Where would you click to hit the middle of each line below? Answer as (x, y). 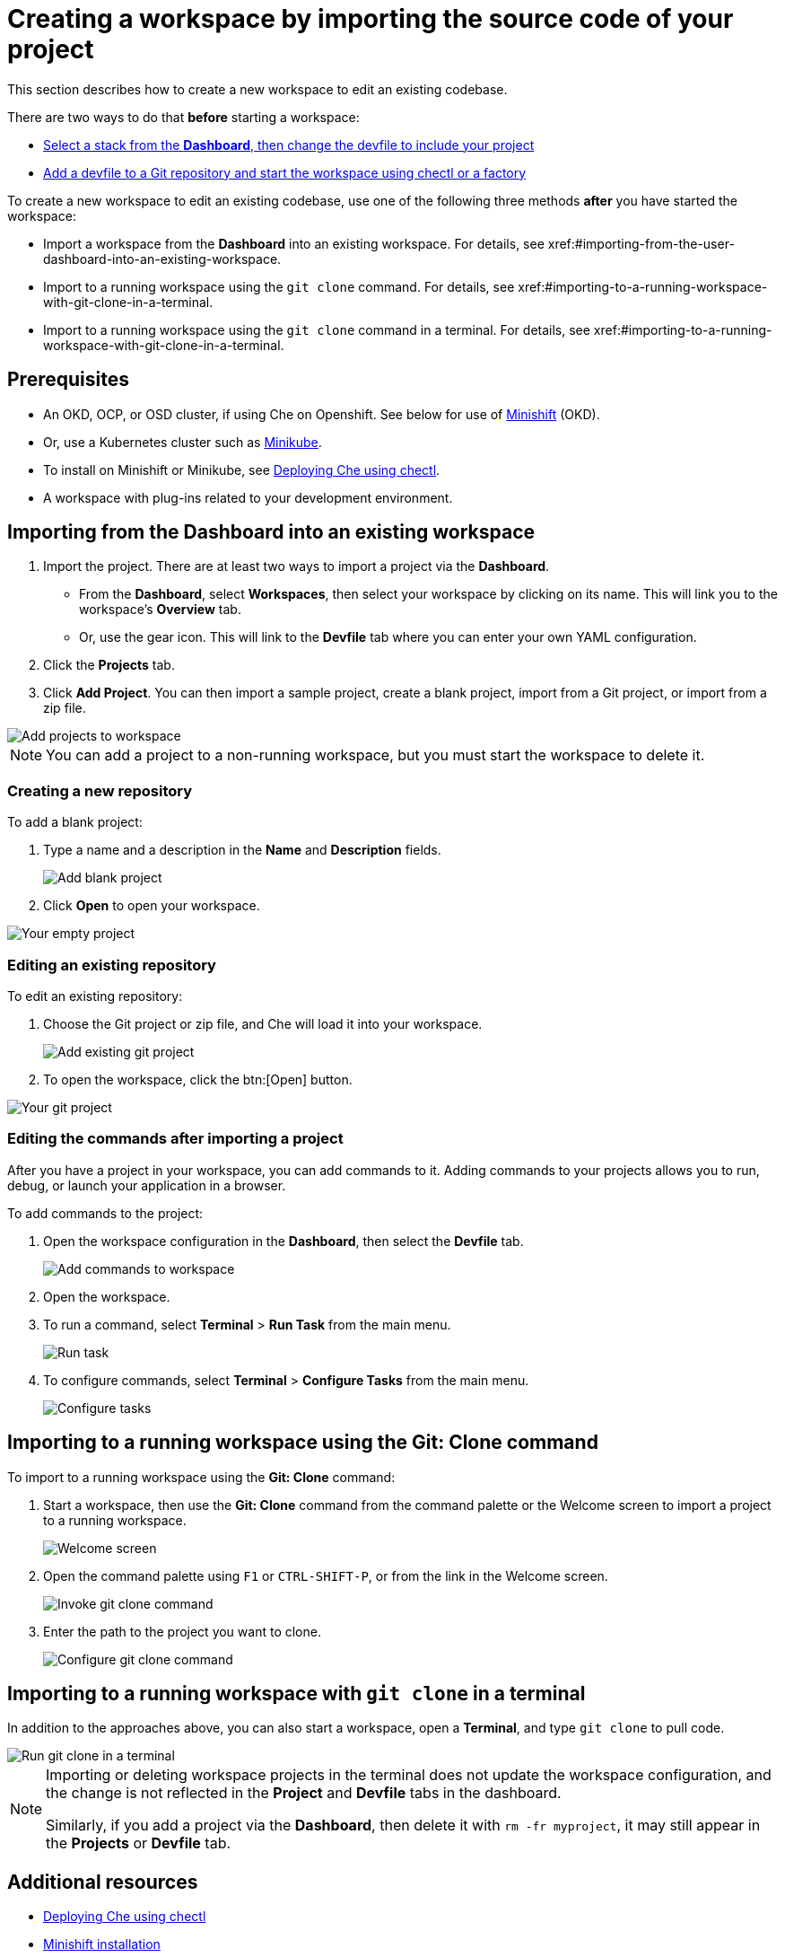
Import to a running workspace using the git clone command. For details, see (279, 286)
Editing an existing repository (112, 965)
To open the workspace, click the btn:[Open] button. (198, 1079)
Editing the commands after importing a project (175, 1139)
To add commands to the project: (105, 1213)
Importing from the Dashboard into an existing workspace (271, 532)
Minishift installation (102, 1944)
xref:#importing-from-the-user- (641, 243)
